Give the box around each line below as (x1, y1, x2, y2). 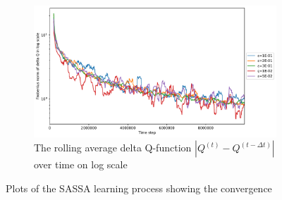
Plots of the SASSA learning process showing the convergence (6, 180, 272, 195)
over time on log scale (34, 157, 128, 172)
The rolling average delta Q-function (34, 140, 192, 155)
